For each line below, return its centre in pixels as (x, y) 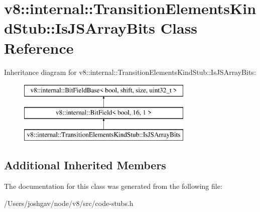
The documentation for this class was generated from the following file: (113, 186)
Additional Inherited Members (85, 165)
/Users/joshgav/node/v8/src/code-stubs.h (69, 203)
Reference (39, 47)
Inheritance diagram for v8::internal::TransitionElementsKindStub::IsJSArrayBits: (130, 72)
